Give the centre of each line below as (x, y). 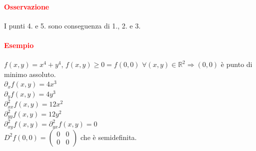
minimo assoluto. (30, 74)
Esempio (19, 45)
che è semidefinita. (109, 137)
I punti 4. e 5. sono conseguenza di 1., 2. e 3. (72, 25)
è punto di (236, 64)
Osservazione (27, 6)
